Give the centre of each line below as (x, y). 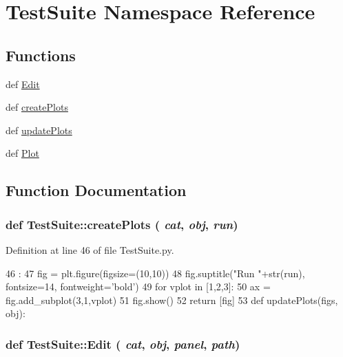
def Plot (22, 153)
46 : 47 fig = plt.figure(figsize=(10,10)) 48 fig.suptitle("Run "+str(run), (155, 273)
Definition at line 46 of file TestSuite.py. (90, 249)
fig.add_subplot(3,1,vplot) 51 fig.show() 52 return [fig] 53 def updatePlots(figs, (172, 300)
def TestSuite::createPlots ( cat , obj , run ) (122, 224)
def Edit (23, 84)
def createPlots (37, 107)
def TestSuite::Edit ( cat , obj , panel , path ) (123, 344)
